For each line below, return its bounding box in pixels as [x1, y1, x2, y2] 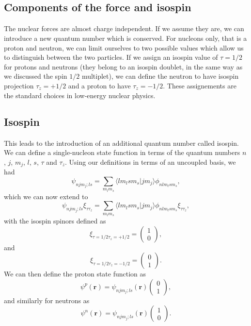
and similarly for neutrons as [4, 295, 90, 305]
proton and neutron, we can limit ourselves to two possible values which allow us [4, 42, 244, 52]
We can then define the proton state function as [4, 269, 146, 279]
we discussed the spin [4, 71, 67, 81]
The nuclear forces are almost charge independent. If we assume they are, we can [4, 23, 244, 34]
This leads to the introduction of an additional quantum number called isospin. [4, 137, 239, 148]
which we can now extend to [4, 191, 88, 201]
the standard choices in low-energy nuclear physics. [4, 90, 156, 100]
